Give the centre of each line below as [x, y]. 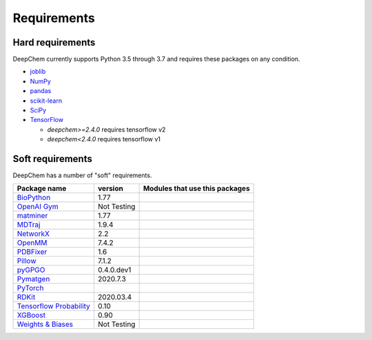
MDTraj [29, 225]
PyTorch [30, 288]
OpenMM [32, 243]
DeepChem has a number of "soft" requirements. [82, 175]
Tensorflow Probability [54, 306]
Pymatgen [33, 279]
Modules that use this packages [197, 188]
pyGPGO [31, 270]
